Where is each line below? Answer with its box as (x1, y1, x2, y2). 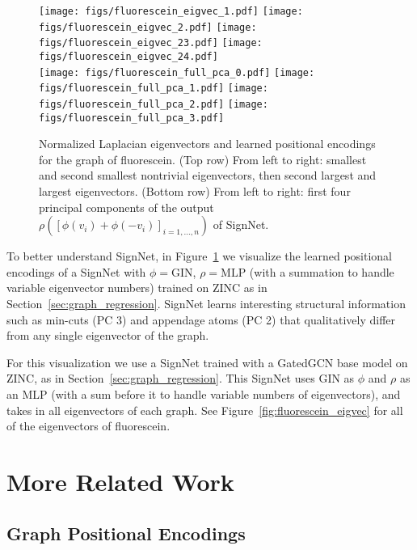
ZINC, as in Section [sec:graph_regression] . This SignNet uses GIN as (6, 370, 355, 387)
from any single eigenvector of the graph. (6, 327, 209, 344)
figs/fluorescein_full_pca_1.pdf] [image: (39, 82, 268, 95)
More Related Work (6, 464, 234, 497)
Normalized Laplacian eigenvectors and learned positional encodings (39, 135, 376, 152)
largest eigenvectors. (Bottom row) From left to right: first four (39, 183, 351, 200)
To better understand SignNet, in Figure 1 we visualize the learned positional (6, 247, 393, 264)
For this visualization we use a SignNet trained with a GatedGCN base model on (6, 353, 408, 370)
